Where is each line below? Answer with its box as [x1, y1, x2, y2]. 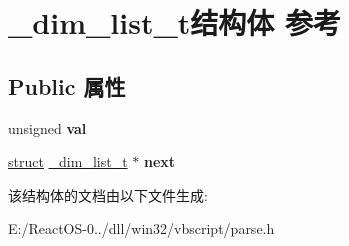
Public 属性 [8, 70, 126, 101]
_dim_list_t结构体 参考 [8, 2, 341, 43]
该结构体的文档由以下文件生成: [8, 184, 208, 205]
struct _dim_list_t [8, 151, 128, 172]
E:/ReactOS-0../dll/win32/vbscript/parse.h [8, 218, 275, 239]
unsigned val [8, 117, 87, 138]
